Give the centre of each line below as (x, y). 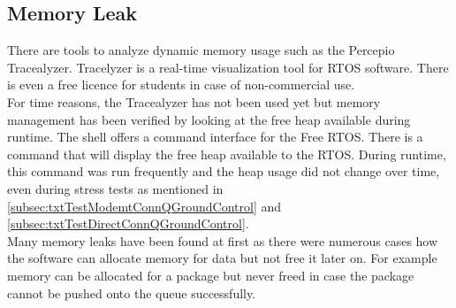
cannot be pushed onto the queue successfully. (132, 293)
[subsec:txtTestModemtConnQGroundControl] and (144, 206)
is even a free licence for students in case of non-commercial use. (181, 85)
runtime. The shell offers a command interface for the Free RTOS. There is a (215, 137)
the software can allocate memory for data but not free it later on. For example (222, 258)
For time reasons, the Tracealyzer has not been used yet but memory (194, 101)
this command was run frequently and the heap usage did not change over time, (224, 171)
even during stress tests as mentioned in (115, 188)
